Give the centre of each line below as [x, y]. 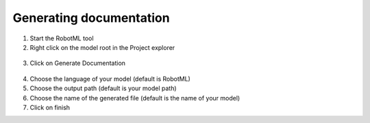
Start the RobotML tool [62, 38]
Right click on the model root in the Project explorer [102, 47]
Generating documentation [91, 18]
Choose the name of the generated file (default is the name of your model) [135, 98]
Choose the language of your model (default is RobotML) [110, 79]
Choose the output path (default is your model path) [103, 88]
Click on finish [50, 107]
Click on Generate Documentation [78, 63]
